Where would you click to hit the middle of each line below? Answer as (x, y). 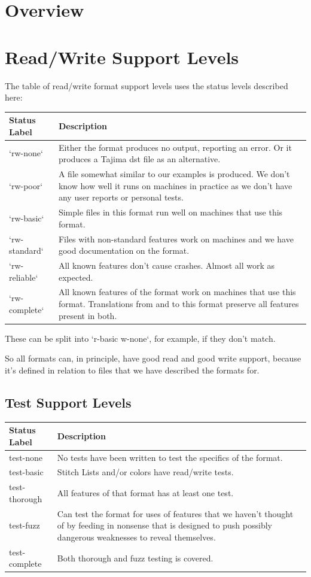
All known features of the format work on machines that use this (177, 292)
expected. (76, 277)
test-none (26, 457)
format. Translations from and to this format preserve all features (179, 303)
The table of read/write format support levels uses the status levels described (147, 85)
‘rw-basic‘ (27, 218)
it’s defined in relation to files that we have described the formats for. (132, 370)
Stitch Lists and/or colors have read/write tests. (145, 472)
